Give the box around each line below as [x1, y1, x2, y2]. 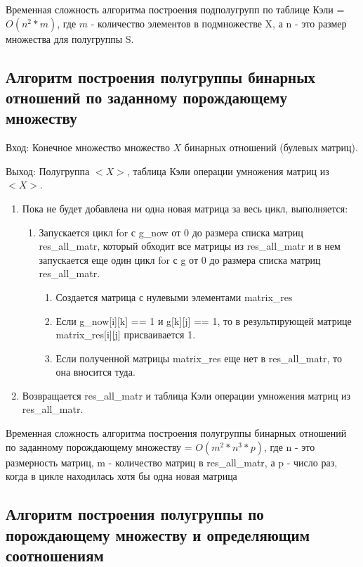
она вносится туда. [55, 364, 136, 379]
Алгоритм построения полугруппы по [6, 503, 264, 525]
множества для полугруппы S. [6, 31, 134, 46]
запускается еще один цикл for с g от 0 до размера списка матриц [39, 252, 321, 267]
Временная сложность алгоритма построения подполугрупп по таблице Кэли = [6, 2, 345, 16]
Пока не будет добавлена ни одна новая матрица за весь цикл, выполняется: [22, 200, 348, 215]
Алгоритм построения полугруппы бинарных [6, 65, 316, 87]
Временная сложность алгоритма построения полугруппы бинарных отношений [6, 426, 347, 440]
